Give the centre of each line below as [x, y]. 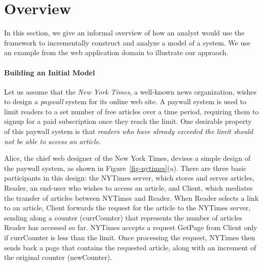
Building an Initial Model [50, 72]
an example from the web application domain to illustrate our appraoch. [116, 52]
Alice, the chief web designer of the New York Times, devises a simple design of [127, 158]
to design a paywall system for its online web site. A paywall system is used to [125, 101]
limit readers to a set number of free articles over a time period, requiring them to [131, 111]
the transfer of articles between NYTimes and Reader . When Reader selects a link [131, 197]
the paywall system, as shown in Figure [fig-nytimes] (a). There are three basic [125, 168]
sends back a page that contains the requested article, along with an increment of [130, 247]
